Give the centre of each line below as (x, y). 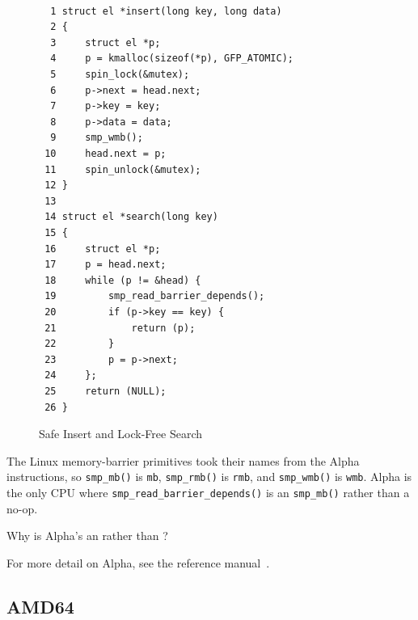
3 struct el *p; (106, 42)
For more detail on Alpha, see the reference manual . (138, 562)
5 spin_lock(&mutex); (120, 75)
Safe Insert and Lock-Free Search (121, 434)
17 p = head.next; (106, 265)
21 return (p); (120, 328)
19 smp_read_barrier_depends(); (155, 296)
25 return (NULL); (106, 391)
